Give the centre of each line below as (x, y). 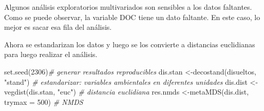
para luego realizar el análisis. (51, 54)
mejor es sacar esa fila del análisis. (58, 27)
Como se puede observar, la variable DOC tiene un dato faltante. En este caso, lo (132, 17)
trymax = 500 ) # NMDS (44, 101)
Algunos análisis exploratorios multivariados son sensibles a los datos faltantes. (128, 7)
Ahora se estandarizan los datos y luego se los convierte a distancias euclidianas (130, 44)
